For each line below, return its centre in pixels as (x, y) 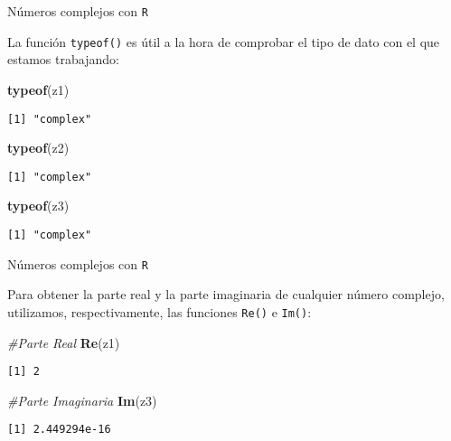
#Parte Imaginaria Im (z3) (82, 400)
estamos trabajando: (63, 59)
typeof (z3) (38, 206)
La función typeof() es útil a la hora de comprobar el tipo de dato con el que (224, 41)
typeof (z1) (38, 89)
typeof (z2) (38, 148)
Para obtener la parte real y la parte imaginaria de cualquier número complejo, (226, 294)
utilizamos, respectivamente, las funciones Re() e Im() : (160, 311)
